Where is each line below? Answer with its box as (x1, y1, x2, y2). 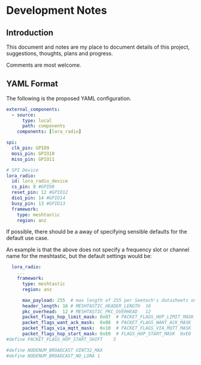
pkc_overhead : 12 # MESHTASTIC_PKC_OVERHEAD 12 (22, 309, 151, 315)
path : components (22, 123, 66, 129)
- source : (11, 112, 36, 118)
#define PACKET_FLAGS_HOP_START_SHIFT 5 (6, 336, 117, 342)
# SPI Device (6, 167, 39, 173)
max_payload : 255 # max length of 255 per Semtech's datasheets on (22, 297, 197, 303)
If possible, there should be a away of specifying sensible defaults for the (6, 228, 187, 235)
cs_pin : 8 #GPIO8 (11, 184, 55, 190)
